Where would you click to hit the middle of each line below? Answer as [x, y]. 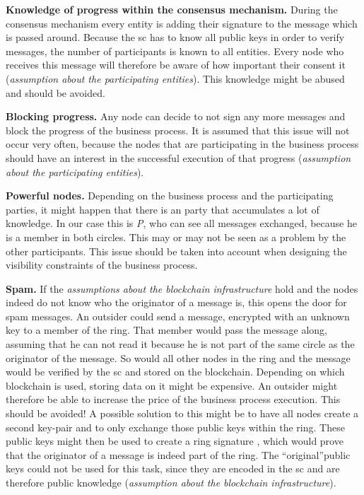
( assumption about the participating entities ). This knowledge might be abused [175, 78]
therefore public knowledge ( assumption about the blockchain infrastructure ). [171, 482]
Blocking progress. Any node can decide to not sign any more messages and [176, 116]
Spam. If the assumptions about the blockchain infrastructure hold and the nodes [182, 288]
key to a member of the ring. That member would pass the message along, [166, 330]
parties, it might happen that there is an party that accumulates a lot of [163, 209]
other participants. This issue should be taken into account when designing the [176, 251]
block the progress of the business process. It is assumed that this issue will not [178, 130]
